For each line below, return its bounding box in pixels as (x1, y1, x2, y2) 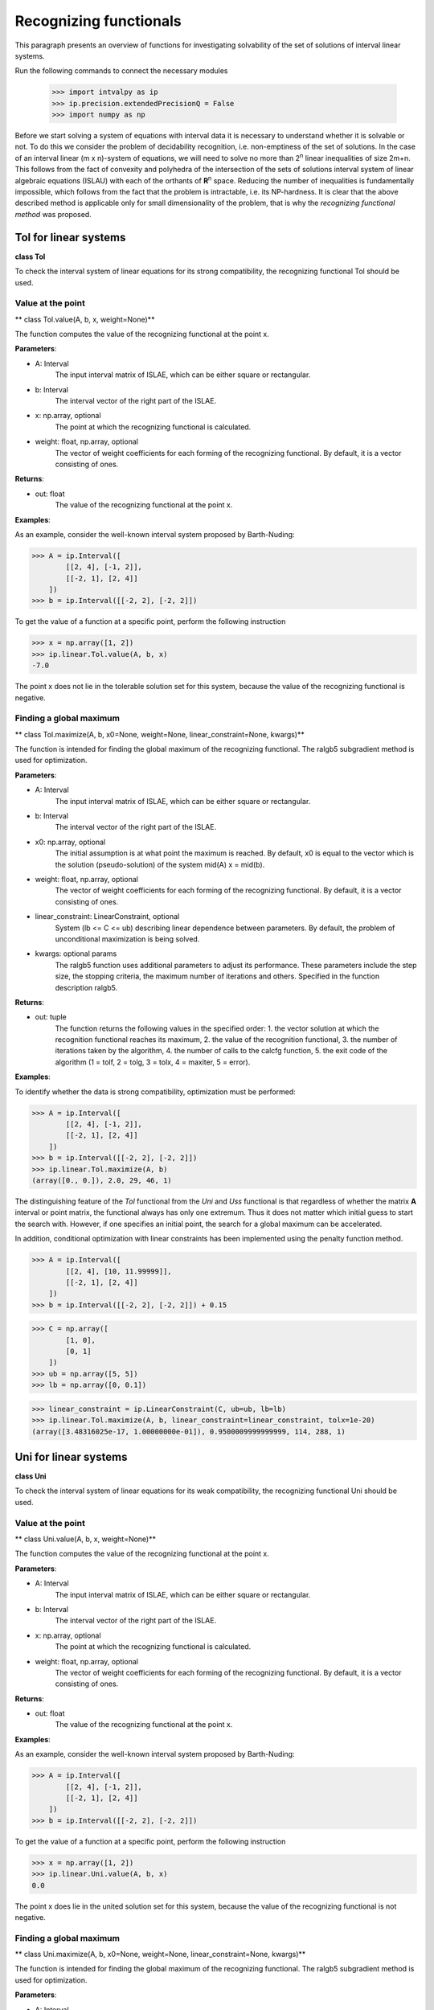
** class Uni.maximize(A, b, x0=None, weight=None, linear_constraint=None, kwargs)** (14, 1950, 306, 1959)
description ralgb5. (55, 982, 118, 992)
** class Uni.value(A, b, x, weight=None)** (14, 1534, 157, 1544)
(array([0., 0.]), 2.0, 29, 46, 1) (31, 1175, 172, 1185)
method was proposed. (14, 209, 92, 219)
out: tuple (35, 1012, 68, 1022)
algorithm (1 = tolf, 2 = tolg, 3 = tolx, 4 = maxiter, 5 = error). (55, 1057, 251, 1067)
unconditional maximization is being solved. (55, 933, 200, 944)
